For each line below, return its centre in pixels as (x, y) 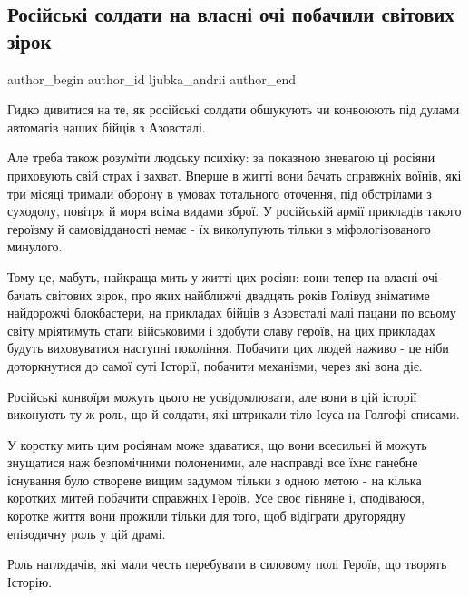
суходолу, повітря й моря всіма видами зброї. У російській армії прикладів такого (234, 211)
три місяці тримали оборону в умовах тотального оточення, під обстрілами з (220, 193)
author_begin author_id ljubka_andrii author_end (151, 78)
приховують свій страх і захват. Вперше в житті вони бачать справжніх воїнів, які (234, 175)
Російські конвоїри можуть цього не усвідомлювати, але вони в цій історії (212, 396)
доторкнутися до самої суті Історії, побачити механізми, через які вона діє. (215, 365)
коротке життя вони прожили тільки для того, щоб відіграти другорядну (207, 516)
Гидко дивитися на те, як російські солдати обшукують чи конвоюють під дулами (234, 109)
